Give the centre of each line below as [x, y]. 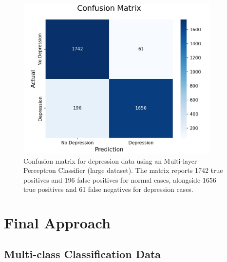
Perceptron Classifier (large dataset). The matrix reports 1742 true [123, 170]
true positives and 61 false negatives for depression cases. [108, 189]
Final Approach [57, 223]
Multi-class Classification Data [83, 253]
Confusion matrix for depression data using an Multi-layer [110, 160]
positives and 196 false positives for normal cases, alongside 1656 [120, 179]
